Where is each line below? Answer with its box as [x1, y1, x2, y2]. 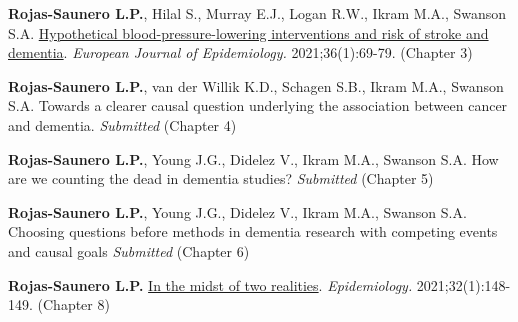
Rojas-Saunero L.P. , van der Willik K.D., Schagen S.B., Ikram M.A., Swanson [8, 75, 504, 96]
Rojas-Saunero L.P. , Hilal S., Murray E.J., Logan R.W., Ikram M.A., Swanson [8, 3, 507, 23]
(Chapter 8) [37, 294, 110, 315]
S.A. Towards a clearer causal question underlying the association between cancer [8, 95, 508, 116]
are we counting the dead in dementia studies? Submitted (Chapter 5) [8, 168, 434, 189]
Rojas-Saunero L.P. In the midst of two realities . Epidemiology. [8, 274, 413, 295]
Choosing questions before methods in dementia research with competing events [8, 221, 498, 242]
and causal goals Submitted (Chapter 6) [8, 240, 250, 261]
